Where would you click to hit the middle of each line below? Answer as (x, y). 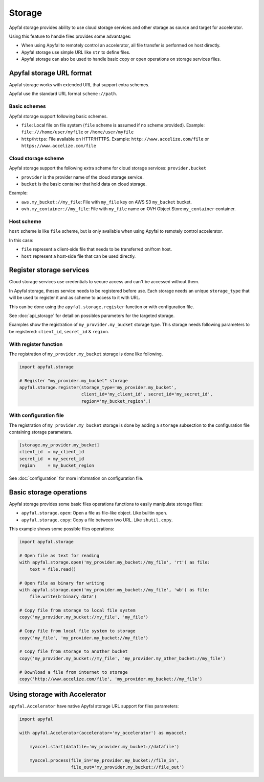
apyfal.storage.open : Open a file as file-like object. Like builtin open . (94, 513)
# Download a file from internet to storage (74, 672)
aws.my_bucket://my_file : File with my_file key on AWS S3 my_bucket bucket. (107, 202)
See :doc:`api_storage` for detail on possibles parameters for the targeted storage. (92, 316)
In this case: (21, 240)
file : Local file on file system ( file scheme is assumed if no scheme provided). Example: (113, 125)
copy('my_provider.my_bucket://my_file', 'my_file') (84, 617)
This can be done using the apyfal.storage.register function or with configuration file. (101, 307)
